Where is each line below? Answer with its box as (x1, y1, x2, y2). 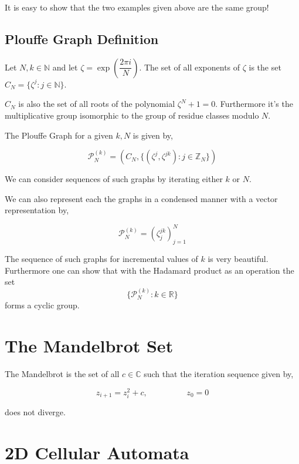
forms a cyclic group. (5, 299, 80, 311)
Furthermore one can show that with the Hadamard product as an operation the (5, 264, 294, 276)
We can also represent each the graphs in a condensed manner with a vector (5, 192, 278, 204)
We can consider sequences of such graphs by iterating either (5, 173, 223, 185)
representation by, (5, 204, 69, 216)
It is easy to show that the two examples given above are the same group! (5, 1, 269, 13)
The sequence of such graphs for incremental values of (5, 253, 198, 265)
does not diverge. (5, 406, 66, 418)
